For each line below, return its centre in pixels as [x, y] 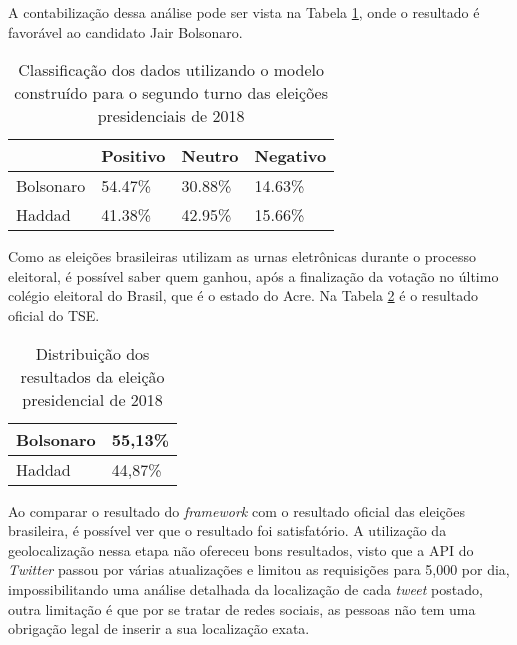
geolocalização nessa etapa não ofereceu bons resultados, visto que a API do [241, 549]
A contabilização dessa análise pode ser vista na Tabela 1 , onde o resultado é [244, 12]
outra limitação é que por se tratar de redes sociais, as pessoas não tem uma [242, 608]
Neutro [210, 156]
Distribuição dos [92, 353]
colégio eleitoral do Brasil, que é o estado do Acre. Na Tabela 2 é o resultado [243, 295]
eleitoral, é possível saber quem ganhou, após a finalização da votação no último [253, 275]
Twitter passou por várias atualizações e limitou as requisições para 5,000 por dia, [259, 569]
